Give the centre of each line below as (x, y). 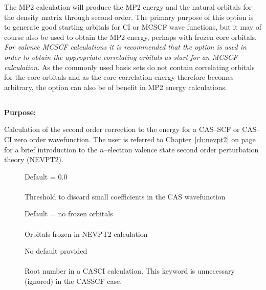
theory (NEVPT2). (34, 159)
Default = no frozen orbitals (69, 214)
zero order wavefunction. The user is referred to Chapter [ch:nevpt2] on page (135, 139)
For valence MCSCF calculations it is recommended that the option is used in (125, 47)
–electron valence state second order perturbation (181, 149)
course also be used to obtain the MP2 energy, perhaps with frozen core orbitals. (130, 37)
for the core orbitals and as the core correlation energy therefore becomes (119, 77)
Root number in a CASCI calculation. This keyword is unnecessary (130, 271)
